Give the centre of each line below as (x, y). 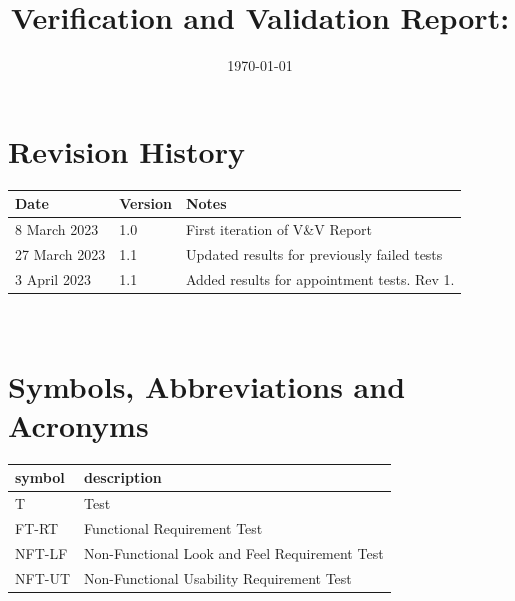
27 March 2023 (60, 253)
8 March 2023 (57, 229)
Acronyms (78, 424)
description (123, 477)
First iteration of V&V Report (279, 229)
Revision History (126, 150)
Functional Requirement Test (173, 527)
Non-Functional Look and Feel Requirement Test (234, 552)
